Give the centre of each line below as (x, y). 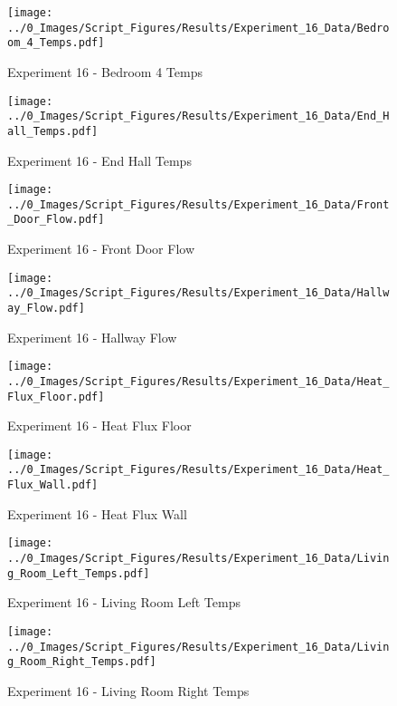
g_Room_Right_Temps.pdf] (82, 662)
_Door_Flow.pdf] (56, 220)
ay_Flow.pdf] (46, 308)
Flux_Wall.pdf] (53, 485)
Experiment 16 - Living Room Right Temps (128, 690)
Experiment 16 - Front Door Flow (101, 249)
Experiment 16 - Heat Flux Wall (97, 513)
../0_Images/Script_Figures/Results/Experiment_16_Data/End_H (198, 116)
